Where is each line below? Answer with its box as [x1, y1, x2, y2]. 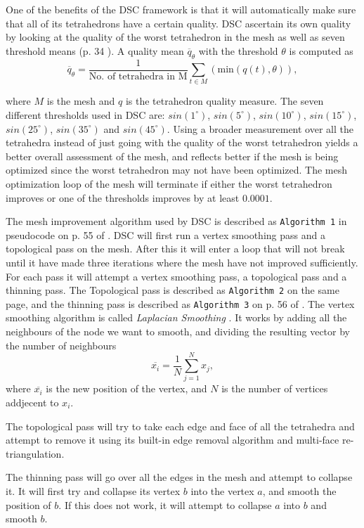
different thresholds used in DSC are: [6, 107, 165, 122]
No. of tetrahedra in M [89, 71, 188, 82]
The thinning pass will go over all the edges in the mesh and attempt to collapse [6, 470, 353, 484]
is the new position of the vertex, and [46, 381, 207, 396]
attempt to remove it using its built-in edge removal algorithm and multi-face [6, 432, 339, 447]
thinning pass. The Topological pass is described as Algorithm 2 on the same [6, 283, 339, 297]
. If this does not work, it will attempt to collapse [58, 497, 272, 512]
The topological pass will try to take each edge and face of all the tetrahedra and [6, 418, 355, 433]
